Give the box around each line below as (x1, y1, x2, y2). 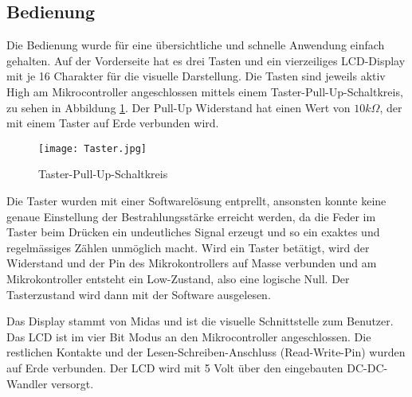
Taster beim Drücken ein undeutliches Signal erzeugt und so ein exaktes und (6, 224, 380, 240)
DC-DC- (347, 359, 388, 376)
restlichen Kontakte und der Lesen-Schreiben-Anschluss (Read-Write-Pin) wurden (6, 344, 406, 360)
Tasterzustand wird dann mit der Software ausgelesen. (6, 286, 271, 302)
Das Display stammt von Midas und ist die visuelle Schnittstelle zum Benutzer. (6, 313, 394, 329)
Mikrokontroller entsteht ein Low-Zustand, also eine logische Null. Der (6, 270, 350, 286)
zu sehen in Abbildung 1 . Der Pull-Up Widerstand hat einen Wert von (6, 99, 351, 115)
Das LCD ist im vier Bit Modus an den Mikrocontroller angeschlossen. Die (6, 328, 371, 344)
